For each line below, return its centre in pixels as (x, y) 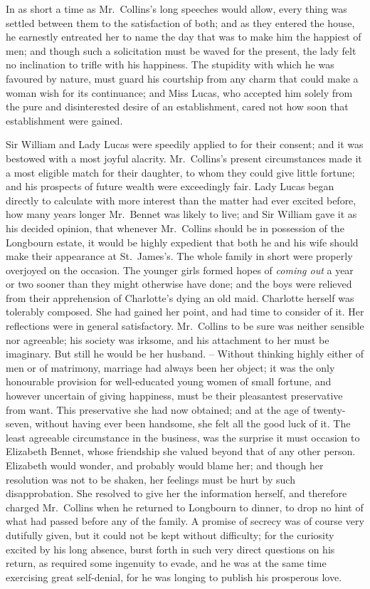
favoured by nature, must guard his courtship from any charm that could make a (182, 78)
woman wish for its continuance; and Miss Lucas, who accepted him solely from (179, 92)
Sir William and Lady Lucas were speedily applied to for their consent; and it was (185, 144)
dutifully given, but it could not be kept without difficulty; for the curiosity (170, 535)
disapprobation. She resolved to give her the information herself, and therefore (176, 493)
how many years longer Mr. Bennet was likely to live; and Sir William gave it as (181, 214)
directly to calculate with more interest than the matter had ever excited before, (181, 200)
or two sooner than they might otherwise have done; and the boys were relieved (179, 284)
